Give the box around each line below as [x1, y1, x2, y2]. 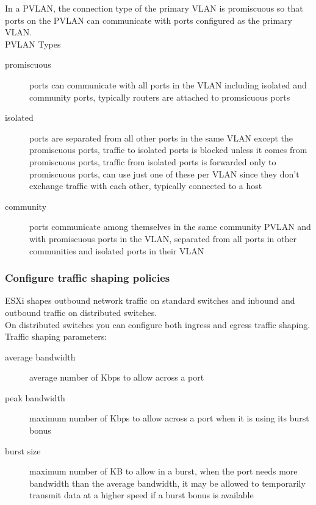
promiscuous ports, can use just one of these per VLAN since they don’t [29, 167, 300, 180]
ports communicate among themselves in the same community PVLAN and [29, 220, 311, 233]
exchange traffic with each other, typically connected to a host [29, 179, 262, 192]
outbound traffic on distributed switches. [5, 306, 157, 318]
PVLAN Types [5, 37, 61, 50]
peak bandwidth [5, 391, 65, 404]
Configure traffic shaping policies [5, 270, 170, 285]
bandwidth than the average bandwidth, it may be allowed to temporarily [29, 476, 306, 489]
